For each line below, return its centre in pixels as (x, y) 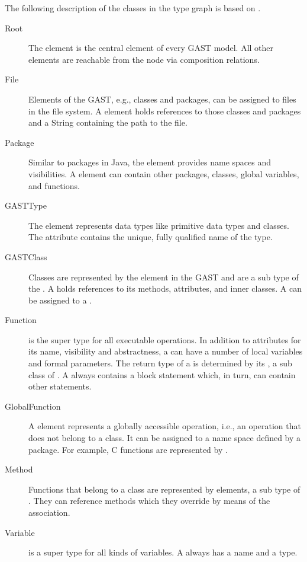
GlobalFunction (33, 406)
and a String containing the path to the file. (108, 122)
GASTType (26, 205)
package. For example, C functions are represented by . (128, 449)
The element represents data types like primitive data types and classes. (159, 225)
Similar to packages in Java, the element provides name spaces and (150, 162)
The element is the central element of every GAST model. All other (151, 48)
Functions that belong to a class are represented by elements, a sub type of (164, 489)
